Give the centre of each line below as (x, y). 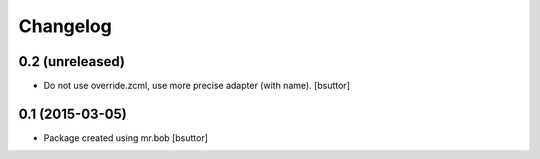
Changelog (65, 26)
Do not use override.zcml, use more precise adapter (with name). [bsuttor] (196, 86)
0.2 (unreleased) (71, 61)
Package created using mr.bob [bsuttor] (126, 137)
